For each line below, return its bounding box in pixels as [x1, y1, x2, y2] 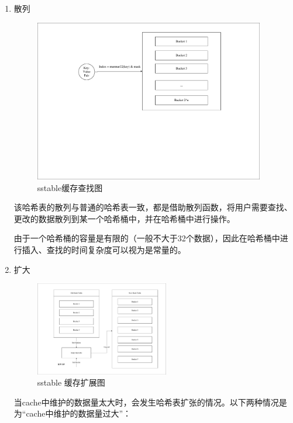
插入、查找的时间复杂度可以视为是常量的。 [22, 243, 186, 255]
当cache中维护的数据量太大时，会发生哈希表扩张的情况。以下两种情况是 [13, 396, 287, 408]
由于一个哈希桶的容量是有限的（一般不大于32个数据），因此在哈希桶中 [13, 232, 280, 244]
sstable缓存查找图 [37, 181, 103, 193]
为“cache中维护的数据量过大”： [13, 407, 132, 419]
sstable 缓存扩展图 [37, 376, 105, 389]
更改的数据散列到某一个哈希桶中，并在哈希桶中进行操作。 [13, 212, 235, 224]
